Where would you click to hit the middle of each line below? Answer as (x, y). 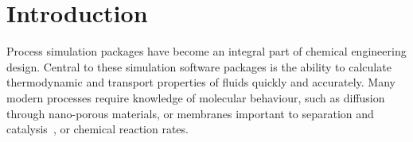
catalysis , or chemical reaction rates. (97, 129)
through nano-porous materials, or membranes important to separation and (190, 113)
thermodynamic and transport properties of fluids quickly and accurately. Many (201, 82)
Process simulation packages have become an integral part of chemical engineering (206, 51)
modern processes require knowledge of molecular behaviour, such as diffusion (196, 97)
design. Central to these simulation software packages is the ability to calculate (199, 66)
